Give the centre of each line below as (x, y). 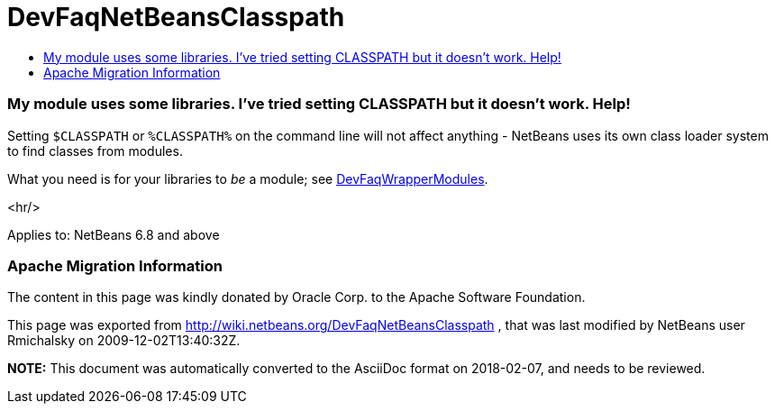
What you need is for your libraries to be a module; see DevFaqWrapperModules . (248, 178)
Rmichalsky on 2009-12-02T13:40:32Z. (124, 341)
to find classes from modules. (95, 151)
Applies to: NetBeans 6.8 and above (114, 234)
